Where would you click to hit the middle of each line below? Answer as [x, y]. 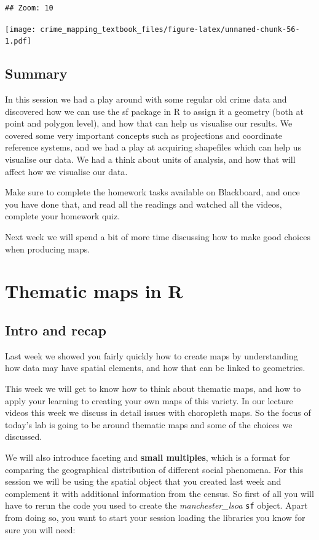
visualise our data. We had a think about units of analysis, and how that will [150, 159]
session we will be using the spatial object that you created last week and [143, 481]
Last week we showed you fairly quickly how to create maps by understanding [152, 355]
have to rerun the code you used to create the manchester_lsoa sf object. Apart [156, 505]
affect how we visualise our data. [66, 171]
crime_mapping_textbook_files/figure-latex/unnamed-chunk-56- [170, 29]
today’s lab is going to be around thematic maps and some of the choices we [149, 424]
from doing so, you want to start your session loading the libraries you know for [155, 517]
